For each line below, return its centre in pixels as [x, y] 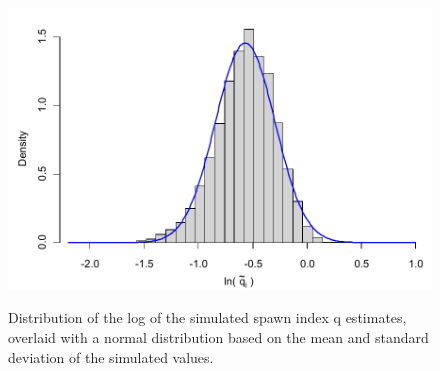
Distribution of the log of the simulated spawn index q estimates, [207, 317]
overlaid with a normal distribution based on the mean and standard [218, 336]
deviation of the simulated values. [111, 356]
